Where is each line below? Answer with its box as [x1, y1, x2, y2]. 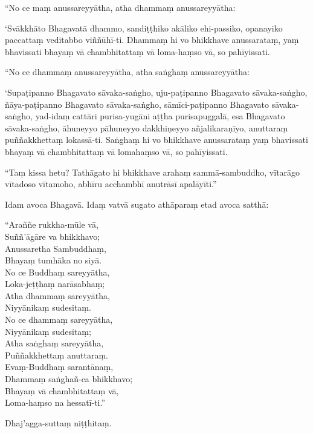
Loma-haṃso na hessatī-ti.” [5, 396, 106, 409]
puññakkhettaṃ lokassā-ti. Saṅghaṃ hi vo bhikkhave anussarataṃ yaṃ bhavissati [5, 133, 308, 146]
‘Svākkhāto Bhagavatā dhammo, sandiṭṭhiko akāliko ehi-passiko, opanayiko [5, 21, 283, 34]
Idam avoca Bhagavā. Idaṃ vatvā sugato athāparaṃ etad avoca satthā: [5, 197, 269, 210]
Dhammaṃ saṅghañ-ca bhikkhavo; [5, 372, 133, 385]
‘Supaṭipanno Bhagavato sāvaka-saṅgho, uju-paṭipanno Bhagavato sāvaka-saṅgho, [5, 85, 308, 98]
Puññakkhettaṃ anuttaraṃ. [5, 348, 108, 361]
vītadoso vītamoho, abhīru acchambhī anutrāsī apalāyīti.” [5, 177, 217, 190]
